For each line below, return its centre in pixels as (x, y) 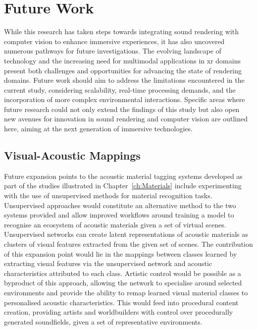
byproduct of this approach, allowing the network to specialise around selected (123, 283)
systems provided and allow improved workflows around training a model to (119, 215)
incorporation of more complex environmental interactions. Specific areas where (125, 99)
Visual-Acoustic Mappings (72, 155)
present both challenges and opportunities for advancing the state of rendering (123, 70)
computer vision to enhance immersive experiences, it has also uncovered (114, 41)
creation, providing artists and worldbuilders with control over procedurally (119, 312)
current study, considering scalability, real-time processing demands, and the (120, 89)
